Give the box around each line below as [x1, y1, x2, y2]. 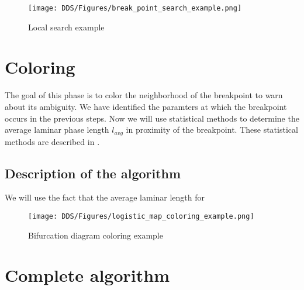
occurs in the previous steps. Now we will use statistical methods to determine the [5, 112, 299, 124]
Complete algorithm [5, 263, 170, 287]
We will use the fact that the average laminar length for [5, 191, 205, 203]
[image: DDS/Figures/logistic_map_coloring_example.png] [28, 212, 254, 220]
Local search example [28, 20, 105, 33]
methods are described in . [5, 135, 100, 147]
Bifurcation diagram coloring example [28, 229, 163, 241]
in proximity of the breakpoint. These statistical [126, 123, 298, 136]
